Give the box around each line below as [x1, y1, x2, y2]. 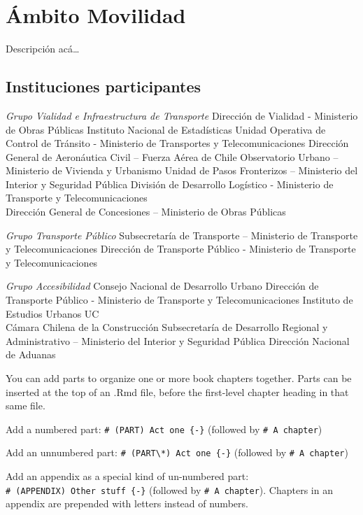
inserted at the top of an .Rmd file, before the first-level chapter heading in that [6, 384, 349, 399]
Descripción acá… [6, 41, 80, 56]
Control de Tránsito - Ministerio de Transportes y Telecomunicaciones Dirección [6, 136, 349, 150]
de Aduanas [6, 347, 56, 362]
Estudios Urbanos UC [6, 306, 99, 320]
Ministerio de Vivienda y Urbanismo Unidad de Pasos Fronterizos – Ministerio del [6, 163, 358, 178]
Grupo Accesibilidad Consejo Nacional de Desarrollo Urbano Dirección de [6, 278, 319, 293]
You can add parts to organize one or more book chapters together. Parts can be [6, 371, 352, 386]
